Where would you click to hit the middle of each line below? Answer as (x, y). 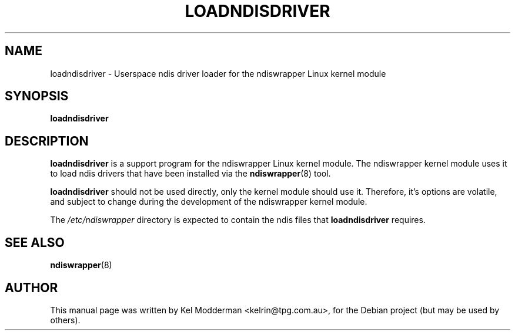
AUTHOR (31, 287)
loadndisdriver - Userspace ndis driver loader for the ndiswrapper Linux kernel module (218, 73)
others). (65, 320)
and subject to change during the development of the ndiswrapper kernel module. (209, 202)
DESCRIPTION (47, 141)
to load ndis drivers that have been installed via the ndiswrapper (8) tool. (190, 174)
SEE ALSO (35, 242)
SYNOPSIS (37, 96)
